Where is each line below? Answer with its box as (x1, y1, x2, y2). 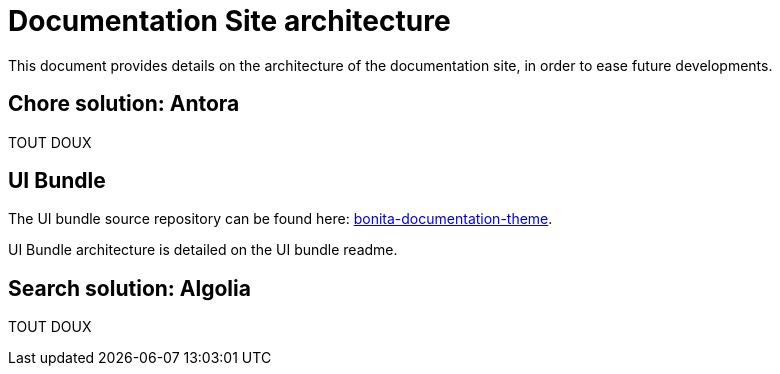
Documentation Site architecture (8, 4, 451, 38)
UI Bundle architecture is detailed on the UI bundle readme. (8, 241, 398, 259)
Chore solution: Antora (8, 91, 240, 117)
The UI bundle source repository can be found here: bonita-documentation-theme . (8, 210, 553, 228)
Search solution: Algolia (8, 275, 251, 301)
